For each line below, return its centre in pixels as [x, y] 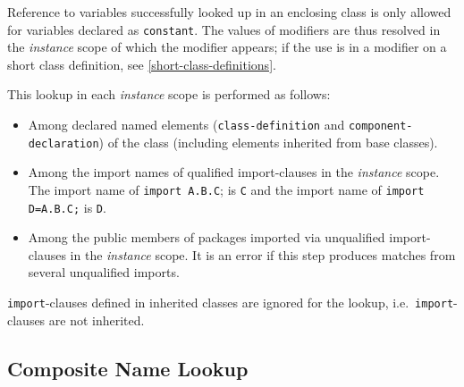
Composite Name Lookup [128, 368]
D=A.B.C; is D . [67, 207]
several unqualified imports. [104, 272]
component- [380, 126]
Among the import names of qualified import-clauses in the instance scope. [234, 172]
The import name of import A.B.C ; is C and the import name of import [226, 189]
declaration [63, 143]
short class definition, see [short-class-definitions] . [142, 64]
